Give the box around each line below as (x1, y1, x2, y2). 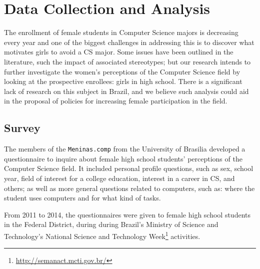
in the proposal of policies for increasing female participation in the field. (4, 95, 227, 106)
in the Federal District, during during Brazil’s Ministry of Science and (4, 219, 218, 229)
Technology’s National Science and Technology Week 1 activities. (4, 229, 200, 241)
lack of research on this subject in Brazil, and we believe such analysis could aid (4, 85, 249, 96)
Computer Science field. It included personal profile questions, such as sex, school (4, 163, 253, 173)
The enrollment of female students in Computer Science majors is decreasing (4, 27, 238, 37)
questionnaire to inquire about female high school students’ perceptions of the (4, 153, 242, 163)
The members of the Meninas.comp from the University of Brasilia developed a (4, 143, 245, 154)
